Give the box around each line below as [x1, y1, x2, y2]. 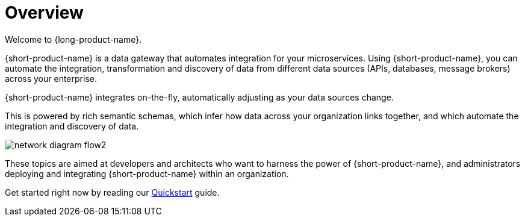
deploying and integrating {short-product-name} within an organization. [5, 168, 289, 179]
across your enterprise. [5, 73, 97, 84]
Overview [5, 2, 84, 23]
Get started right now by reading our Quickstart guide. [5, 187, 220, 198]
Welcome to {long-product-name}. [5, 34, 142, 45]
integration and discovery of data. [5, 120, 139, 131]
